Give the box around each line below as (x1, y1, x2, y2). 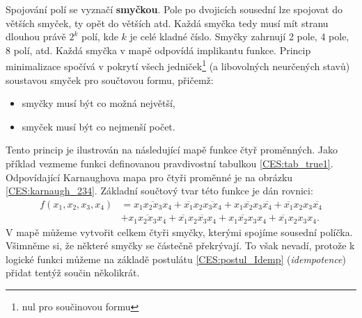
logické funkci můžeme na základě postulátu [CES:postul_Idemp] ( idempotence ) (6, 251, 346, 266)
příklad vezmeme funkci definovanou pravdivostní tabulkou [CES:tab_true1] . (6, 156, 333, 170)
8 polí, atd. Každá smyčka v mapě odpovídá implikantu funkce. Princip (6, 42, 311, 57)
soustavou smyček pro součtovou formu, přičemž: (6, 72, 214, 87)
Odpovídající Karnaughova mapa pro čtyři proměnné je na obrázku (6, 169, 293, 184)
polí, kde (81, 29, 118, 44)
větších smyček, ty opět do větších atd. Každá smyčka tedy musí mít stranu (6, 15, 329, 30)
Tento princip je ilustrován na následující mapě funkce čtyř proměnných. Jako (6, 142, 338, 157)
